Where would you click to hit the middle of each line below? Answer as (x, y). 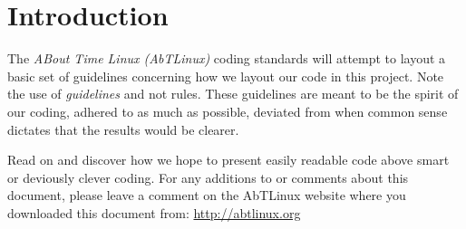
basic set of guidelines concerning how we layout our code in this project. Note (226, 76)
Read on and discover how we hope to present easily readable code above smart (228, 160)
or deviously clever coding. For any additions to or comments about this (208, 177)
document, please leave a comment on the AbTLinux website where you (207, 195)
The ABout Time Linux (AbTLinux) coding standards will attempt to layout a (227, 58)
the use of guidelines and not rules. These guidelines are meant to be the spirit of (233, 94)
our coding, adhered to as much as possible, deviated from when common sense (228, 111)
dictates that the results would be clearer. (123, 129)
